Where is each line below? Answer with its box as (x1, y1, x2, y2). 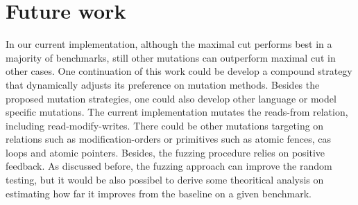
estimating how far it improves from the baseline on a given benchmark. (6, 186, 312, 200)
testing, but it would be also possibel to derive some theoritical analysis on (6, 172, 324, 187)
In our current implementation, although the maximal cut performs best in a (6, 37, 332, 51)
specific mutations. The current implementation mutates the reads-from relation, (6, 105, 348, 119)
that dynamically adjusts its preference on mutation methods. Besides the (6, 77, 320, 91)
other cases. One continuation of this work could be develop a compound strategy (6, 64, 352, 78)
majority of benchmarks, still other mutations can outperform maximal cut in (6, 50, 336, 64)
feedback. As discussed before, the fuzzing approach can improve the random (6, 159, 332, 173)
